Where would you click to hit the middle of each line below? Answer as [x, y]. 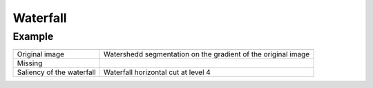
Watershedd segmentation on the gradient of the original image [207, 54]
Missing [30, 63]
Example [33, 36]
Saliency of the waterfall [56, 72]
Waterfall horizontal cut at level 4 [157, 72]
